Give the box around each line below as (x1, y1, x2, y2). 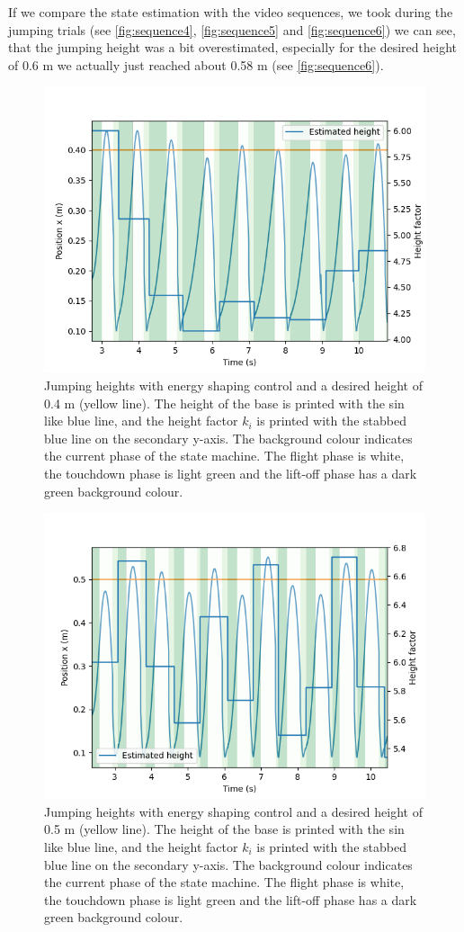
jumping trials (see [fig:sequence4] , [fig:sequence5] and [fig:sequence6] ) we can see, (8, 20, 456, 39)
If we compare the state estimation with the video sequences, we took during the (8, 3, 453, 21)
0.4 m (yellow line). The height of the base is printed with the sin (44, 393, 405, 412)
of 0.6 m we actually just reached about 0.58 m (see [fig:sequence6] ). (8, 55, 384, 74)
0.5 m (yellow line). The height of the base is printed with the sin (44, 820, 405, 838)
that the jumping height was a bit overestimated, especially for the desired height (8, 38, 457, 57)
